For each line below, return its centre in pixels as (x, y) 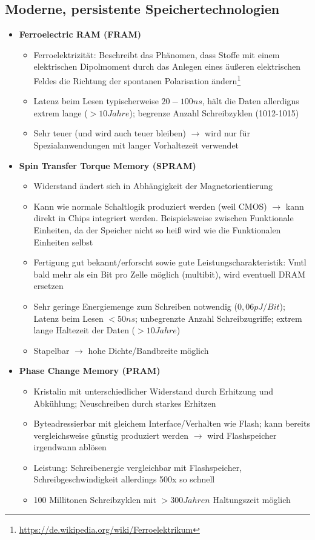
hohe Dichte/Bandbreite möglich (148, 350)
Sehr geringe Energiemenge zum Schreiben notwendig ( (135, 306)
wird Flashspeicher (242, 435)
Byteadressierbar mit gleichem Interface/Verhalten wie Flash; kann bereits (172, 423)
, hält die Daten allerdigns (250, 101)
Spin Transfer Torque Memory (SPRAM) (108, 165)
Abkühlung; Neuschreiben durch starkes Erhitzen (125, 403)
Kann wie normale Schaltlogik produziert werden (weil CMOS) (150, 206)
